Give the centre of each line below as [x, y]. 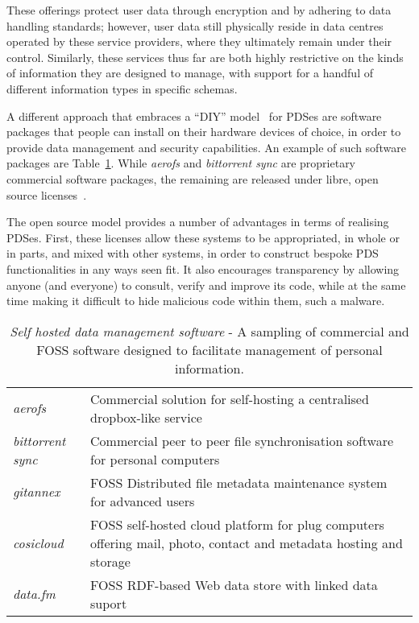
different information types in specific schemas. [122, 88]
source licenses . [47, 194]
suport [109, 603]
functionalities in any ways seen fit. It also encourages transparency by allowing [203, 268]
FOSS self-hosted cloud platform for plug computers [237, 524]
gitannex [37, 492]
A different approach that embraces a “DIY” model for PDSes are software [194, 116]
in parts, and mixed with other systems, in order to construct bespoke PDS [193, 253]
